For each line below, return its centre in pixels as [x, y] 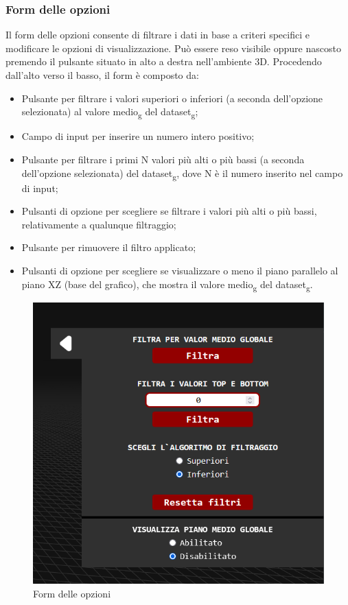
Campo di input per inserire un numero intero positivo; [138, 136]
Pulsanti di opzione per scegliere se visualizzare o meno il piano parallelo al [180, 270]
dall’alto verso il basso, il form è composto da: [102, 75]
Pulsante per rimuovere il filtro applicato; [109, 247]
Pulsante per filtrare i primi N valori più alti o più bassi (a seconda [163, 159]
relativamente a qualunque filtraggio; [99, 224]
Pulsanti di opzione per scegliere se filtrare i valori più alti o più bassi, [169, 211]
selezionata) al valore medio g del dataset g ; [110, 112]
